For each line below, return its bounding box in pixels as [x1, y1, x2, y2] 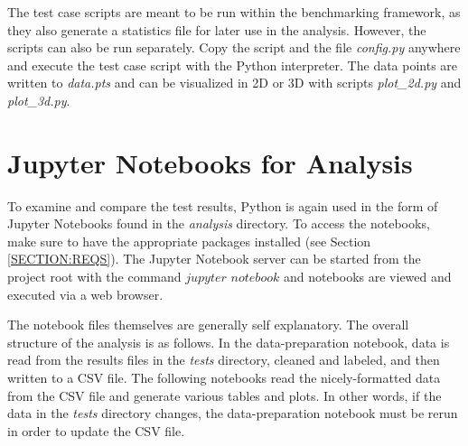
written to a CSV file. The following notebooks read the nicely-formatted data [7, 368, 441, 387]
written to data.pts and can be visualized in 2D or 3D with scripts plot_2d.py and [7, 73, 462, 92]
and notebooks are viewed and [283, 267, 452, 286]
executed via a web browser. [7, 284, 164, 303]
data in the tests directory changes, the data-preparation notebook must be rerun [7, 404, 458, 423]
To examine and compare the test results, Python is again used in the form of [7, 196, 438, 215]
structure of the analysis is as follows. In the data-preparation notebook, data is [7, 332, 450, 351]
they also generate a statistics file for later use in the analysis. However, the [7, 20, 426, 39]
